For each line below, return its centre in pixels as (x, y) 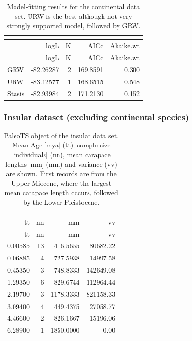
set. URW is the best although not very (74, 16)
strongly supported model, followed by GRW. (74, 25)
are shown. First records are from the (61, 173)
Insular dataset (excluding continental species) (96, 117)
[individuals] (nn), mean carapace (61, 154)
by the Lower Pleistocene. (61, 202)
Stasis (16, 93)
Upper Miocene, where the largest (61, 183)
